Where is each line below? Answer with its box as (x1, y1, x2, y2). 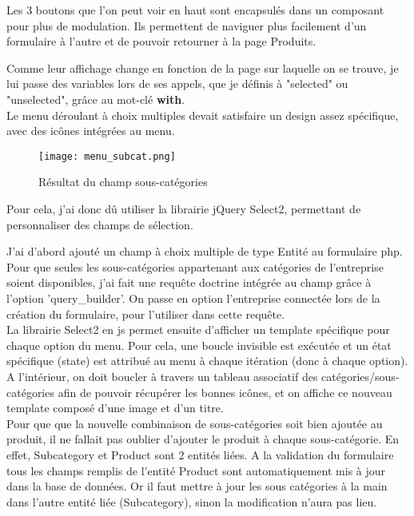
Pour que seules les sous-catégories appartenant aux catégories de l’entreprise (6, 258, 384, 275)
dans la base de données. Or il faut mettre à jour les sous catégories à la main (6, 478, 388, 494)
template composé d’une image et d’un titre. (6, 399, 224, 416)
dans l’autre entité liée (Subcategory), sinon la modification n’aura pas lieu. (6, 493, 377, 510)
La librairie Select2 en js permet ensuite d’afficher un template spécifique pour (6, 321, 390, 338)
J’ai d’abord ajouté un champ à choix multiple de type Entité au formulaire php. (6, 243, 403, 260)
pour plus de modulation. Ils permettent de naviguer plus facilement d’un (6, 17, 367, 34)
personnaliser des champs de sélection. (6, 216, 193, 232)
